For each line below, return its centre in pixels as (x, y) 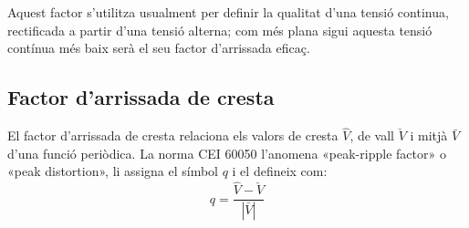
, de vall (372, 135)
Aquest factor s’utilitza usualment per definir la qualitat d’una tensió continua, (228, 12)
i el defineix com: (280, 171)
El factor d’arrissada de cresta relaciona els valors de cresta (173, 135)
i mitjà (429, 135)
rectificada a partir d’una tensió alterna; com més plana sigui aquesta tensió (220, 30)
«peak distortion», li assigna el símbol (113, 171)
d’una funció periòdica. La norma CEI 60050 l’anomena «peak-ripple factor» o (227, 153)
